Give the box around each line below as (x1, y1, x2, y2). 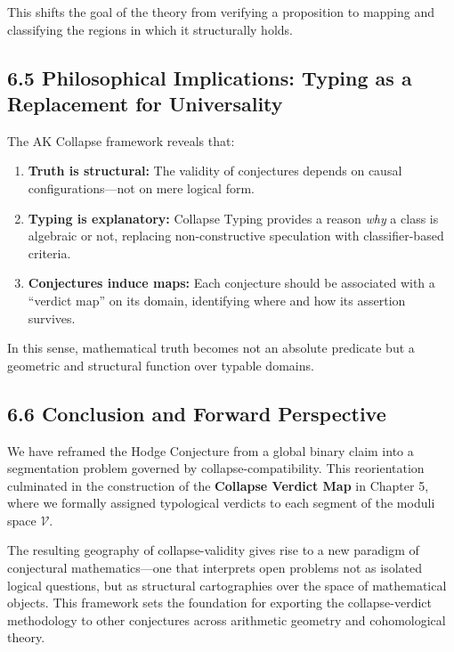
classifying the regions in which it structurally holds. (7, 20, 293, 38)
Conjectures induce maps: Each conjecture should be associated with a (28, 273, 435, 292)
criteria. (28, 243, 71, 262)
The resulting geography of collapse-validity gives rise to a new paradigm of (7, 541, 419, 559)
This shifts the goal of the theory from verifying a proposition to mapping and (7, 3, 435, 20)
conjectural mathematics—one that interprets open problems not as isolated (7, 558, 423, 577)
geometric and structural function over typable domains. (7, 355, 314, 374)
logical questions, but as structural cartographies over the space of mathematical (7, 575, 447, 594)
